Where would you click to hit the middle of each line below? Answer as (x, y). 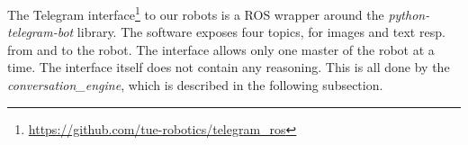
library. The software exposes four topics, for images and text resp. (261, 32)
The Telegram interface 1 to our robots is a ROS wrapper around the (196, 13)
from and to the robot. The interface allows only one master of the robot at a (221, 49)
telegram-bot (40, 32)
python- (409, 14)
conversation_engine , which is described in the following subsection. (195, 85)
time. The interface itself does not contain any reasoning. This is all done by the (229, 67)
